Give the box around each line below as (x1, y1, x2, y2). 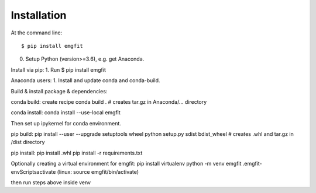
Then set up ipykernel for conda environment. (11, 120, 121, 127)
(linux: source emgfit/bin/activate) (57, 168, 139, 175)
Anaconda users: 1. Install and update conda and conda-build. (11, 77, 160, 84)
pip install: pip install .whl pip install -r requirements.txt (11, 149, 143, 156)
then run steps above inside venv (11, 179, 91, 186)
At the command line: (11, 29, 63, 36)
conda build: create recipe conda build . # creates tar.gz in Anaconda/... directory (11, 98, 207, 105)
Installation (11, 9, 67, 22)
